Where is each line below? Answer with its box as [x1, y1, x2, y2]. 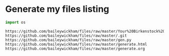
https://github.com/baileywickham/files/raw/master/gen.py [5, 37, 132, 43]
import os [5, 20, 26, 25]
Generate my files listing [5, 3, 110, 15]
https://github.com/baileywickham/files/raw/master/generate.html [5, 42, 147, 47]
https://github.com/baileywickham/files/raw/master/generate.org [5, 46, 145, 51]
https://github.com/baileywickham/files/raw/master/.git [5, 33, 127, 38]
